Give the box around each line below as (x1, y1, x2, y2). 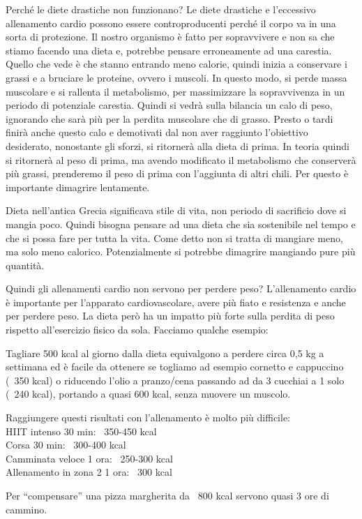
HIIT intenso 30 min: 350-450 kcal (6, 423, 157, 438)
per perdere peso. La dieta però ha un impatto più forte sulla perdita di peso (6, 308, 335, 323)
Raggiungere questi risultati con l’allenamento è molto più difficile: (6, 410, 290, 425)
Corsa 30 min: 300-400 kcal (6, 437, 126, 452)
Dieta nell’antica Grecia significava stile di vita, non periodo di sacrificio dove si (6, 203, 347, 218)
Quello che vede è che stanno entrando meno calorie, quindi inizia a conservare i (6, 57, 347, 71)
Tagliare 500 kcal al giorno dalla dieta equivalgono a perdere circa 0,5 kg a (6, 345, 324, 360)
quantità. (6, 257, 45, 272)
